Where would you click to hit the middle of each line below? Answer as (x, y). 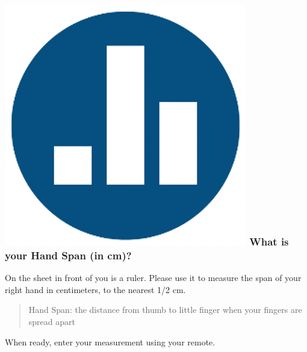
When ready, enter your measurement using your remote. (110, 341)
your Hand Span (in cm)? (68, 255)
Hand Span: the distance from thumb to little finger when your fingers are (165, 310)
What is (269, 241)
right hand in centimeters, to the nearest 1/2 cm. (95, 289)
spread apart (52, 321)
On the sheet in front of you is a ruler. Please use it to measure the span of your (153, 278)
